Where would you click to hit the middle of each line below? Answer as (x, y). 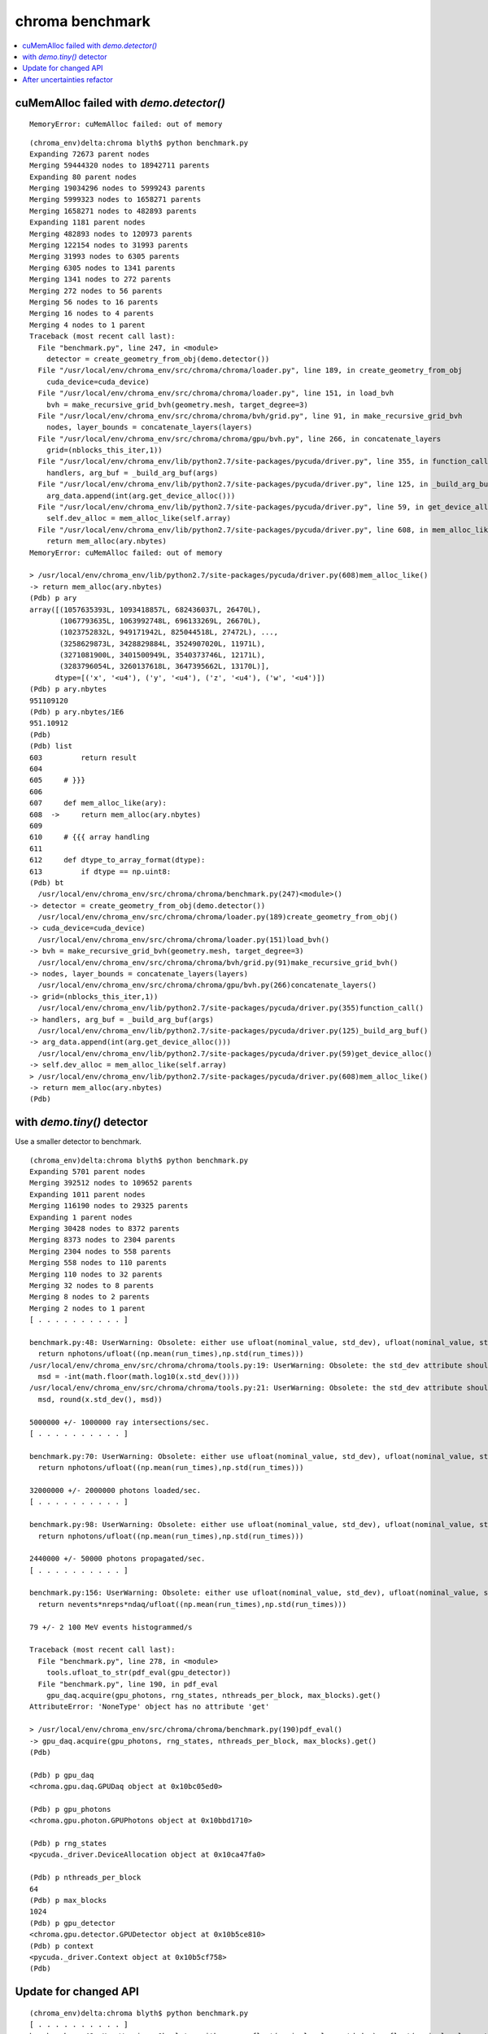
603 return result (83, 757)
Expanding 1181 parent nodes (87, 223)
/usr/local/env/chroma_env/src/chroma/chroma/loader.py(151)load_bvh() (184, 939)
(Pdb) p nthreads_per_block (85, 1878)
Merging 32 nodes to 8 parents (92, 1285)
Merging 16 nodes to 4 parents (92, 314)
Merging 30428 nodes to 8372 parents (105, 1228)
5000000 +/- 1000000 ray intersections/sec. (120, 1422)
